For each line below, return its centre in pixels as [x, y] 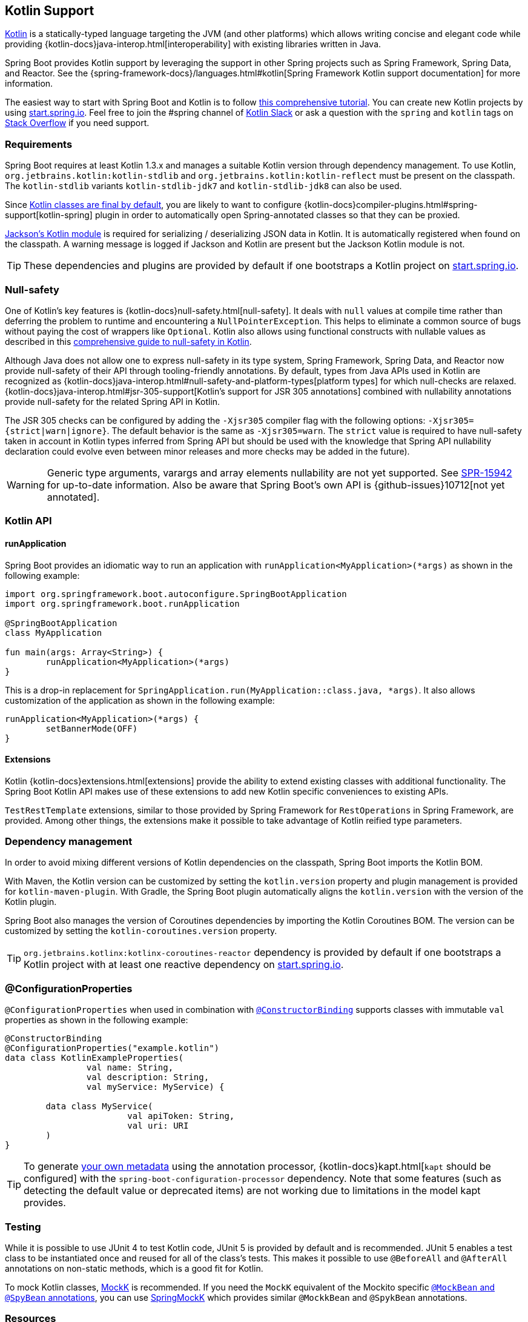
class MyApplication [54, 633]
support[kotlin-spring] [49, 215]
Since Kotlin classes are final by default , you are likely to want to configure [153, 205]
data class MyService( [99, 1107]
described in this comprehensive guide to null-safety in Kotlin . [128, 341]
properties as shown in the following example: [97, 1020]
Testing [23, 1227]
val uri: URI [158, 1126]
